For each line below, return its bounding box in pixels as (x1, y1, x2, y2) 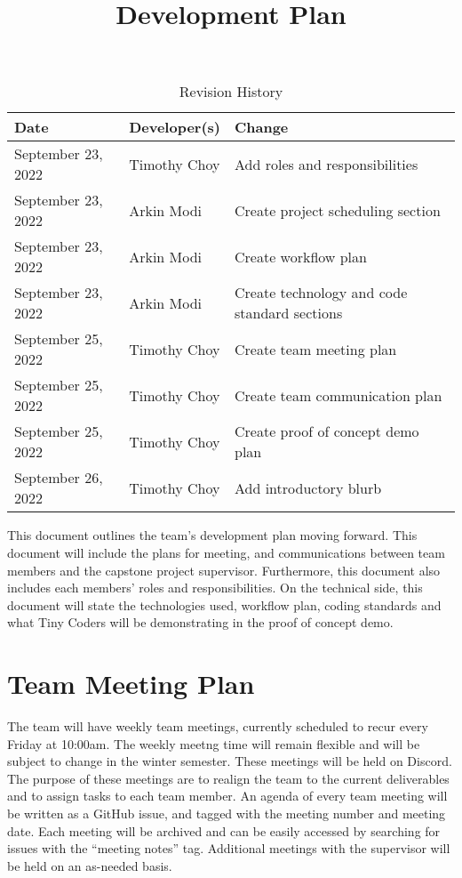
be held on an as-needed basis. (7, 856, 172, 874)
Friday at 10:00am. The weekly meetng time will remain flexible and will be (7, 734, 420, 753)
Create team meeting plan (234, 338, 397, 359)
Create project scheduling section (234, 199, 441, 221)
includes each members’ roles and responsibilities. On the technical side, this (7, 578, 423, 597)
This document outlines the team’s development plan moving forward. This (7, 526, 418, 544)
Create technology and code (234, 282, 408, 303)
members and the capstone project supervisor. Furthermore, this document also (7, 560, 441, 579)
